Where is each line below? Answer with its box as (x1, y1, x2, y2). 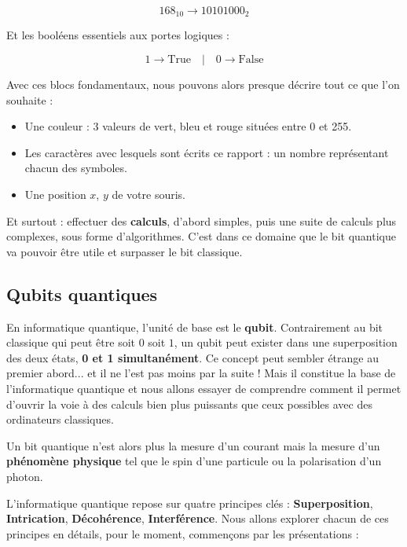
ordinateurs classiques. (6, 411, 114, 428)
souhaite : (6, 91, 53, 108)
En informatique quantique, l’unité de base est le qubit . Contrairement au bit (6, 318, 383, 335)
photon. (6, 468, 43, 484)
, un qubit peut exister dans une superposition (174, 334, 398, 351)
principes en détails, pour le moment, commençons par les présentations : (6, 525, 359, 541)
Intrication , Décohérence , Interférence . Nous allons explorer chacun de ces (6, 510, 389, 527)
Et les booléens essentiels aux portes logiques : (6, 27, 229, 43)
